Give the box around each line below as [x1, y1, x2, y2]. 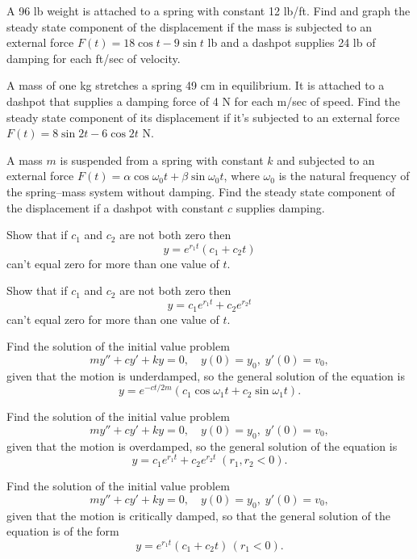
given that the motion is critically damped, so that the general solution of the [6, 506, 390, 523]
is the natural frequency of [278, 167, 410, 184]
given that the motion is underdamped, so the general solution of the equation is [6, 367, 405, 384]
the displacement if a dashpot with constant [6, 199, 224, 216]
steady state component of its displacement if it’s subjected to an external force [6, 108, 400, 125]
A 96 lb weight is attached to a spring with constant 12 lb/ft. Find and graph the [6, 2, 411, 19]
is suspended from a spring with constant [60, 151, 264, 168]
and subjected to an [277, 151, 375, 168]
